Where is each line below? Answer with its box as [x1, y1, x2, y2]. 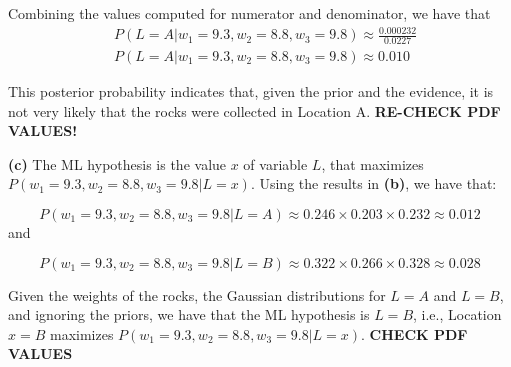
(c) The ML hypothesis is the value [8, 153, 227, 174]
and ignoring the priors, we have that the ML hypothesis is [8, 304, 370, 325]
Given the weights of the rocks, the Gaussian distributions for [8, 284, 386, 305]
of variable [243, 153, 308, 174]
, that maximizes [321, 153, 424, 174]
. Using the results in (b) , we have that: [250, 173, 497, 194]
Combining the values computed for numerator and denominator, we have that [8, 3, 491, 23]
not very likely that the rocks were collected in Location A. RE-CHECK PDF [8, 100, 501, 121]
